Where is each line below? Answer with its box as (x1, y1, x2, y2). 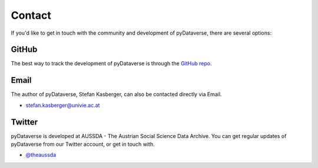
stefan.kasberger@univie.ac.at (25, 102, 100, 109)
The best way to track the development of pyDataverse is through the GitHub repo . (11, 60, 212, 67)
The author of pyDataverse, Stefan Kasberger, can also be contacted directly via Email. (11, 91, 222, 98)
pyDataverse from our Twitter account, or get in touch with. (11, 141, 155, 148)
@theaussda (25, 152, 57, 159)
